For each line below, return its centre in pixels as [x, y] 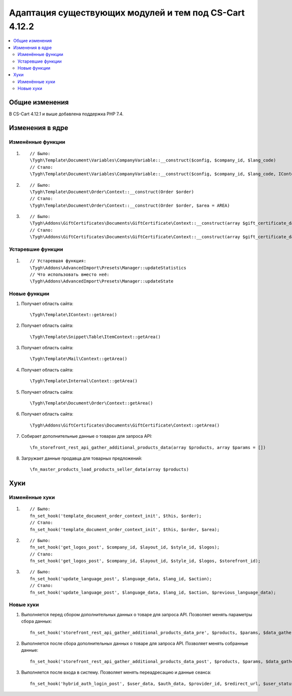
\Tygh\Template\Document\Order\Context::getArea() [91, 403]
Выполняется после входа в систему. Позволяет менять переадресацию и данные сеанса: [116, 672]
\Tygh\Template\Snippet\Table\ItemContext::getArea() [95, 337]
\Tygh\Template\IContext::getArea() [73, 314]
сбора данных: [36, 621]
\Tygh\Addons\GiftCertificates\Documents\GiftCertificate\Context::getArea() [125, 425]
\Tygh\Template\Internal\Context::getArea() [84, 381]
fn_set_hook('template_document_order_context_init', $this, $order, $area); [125, 529]
